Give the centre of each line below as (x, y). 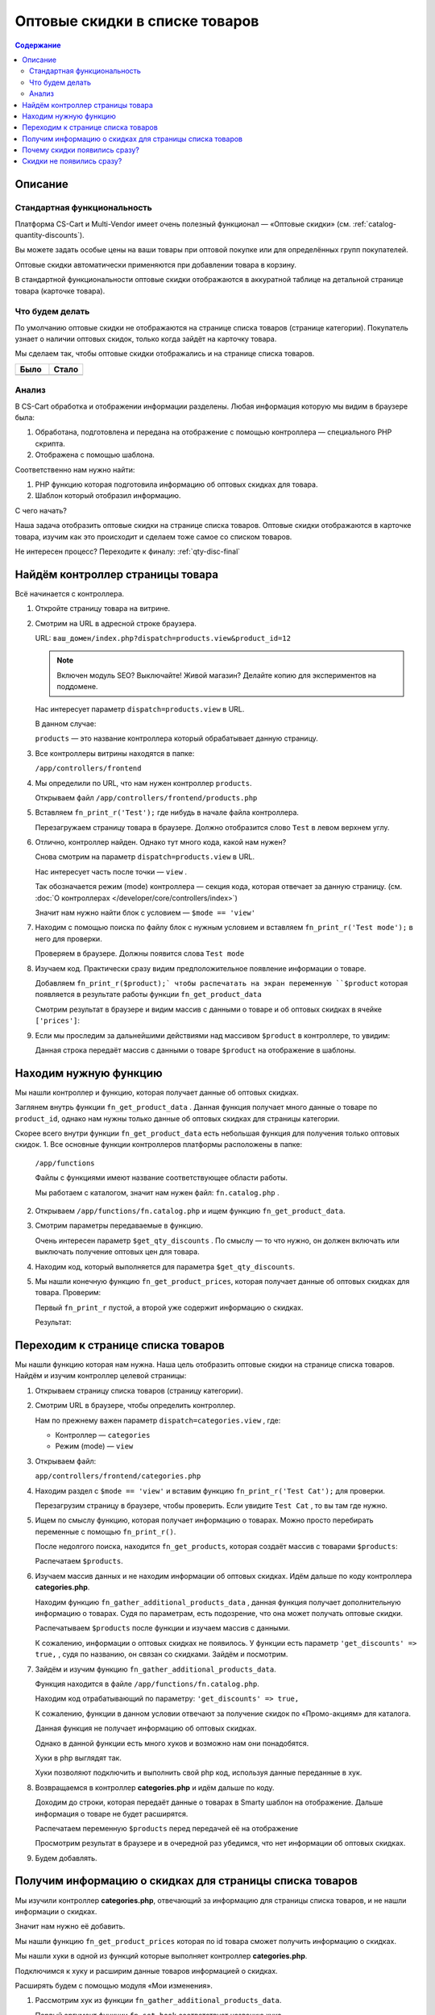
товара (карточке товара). (60, 291)
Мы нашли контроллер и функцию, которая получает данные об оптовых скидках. (157, 1092)
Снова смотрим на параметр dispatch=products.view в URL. (145, 857)
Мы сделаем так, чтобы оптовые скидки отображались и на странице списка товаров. (165, 354)
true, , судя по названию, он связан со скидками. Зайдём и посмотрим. (162, 1654)
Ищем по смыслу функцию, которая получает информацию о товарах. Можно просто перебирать (204, 1520)
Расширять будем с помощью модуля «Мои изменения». (114, 1985)
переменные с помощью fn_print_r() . (106, 1531)
